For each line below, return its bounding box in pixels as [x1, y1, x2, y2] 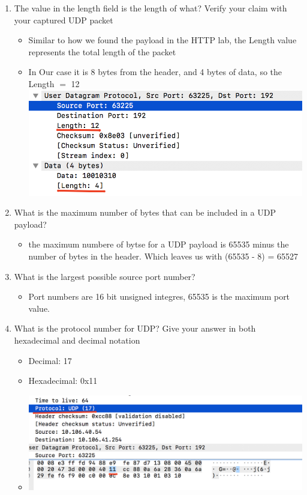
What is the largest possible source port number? [14, 270, 195, 282]
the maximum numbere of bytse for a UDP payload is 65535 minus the [28, 238, 289, 251]
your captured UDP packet [14, 13, 113, 26]
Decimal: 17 [28, 354, 72, 366]
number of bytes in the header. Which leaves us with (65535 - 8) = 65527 [28, 250, 299, 263]
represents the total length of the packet [28, 45, 176, 58]
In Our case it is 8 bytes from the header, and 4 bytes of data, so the [28, 65, 282, 78]
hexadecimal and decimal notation [14, 334, 140, 346]
